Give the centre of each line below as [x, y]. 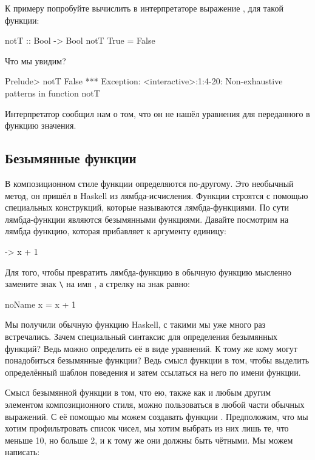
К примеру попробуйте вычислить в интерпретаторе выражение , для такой [144, 8]
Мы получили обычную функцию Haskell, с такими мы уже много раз [135, 324]
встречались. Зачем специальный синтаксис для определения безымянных [141, 336]
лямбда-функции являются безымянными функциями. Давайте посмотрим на [147, 219]
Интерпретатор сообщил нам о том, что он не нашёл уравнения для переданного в [157, 113]
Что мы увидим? [36, 60]
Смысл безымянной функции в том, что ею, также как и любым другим [138, 392]
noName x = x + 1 [41, 304]
